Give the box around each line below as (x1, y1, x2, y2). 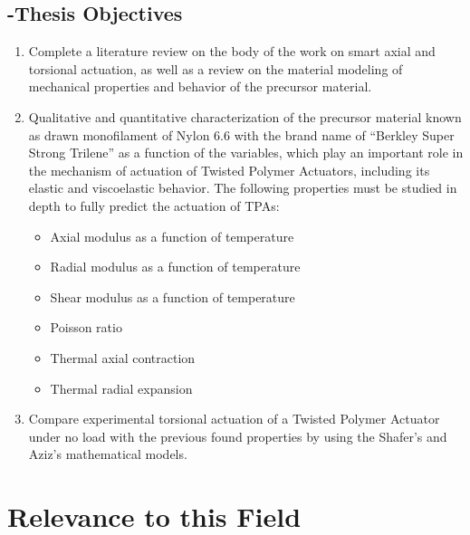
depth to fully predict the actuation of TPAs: (28, 196, 280, 215)
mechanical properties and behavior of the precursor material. (28, 77, 372, 96)
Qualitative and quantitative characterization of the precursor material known (28, 107, 462, 126)
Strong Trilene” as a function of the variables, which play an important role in (28, 143, 464, 162)
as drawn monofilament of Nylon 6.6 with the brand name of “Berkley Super (28, 125, 455, 144)
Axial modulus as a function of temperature (50, 226, 294, 245)
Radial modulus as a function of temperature (50, 257, 301, 276)
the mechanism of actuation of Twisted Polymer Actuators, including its (28, 160, 430, 179)
